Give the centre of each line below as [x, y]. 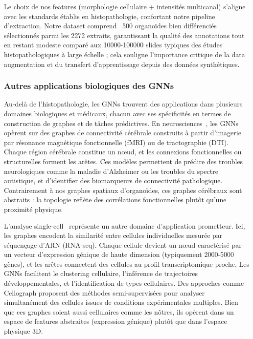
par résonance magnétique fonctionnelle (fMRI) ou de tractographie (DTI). [116, 142]
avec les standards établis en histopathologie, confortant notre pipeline [110, 16]
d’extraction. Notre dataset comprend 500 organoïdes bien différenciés [110, 26]
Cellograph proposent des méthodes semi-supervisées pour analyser [104, 292]
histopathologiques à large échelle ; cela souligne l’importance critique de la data [125, 54]
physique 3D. [23, 331]
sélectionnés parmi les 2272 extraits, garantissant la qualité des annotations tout [124, 35]
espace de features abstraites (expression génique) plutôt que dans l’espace [115, 321]
